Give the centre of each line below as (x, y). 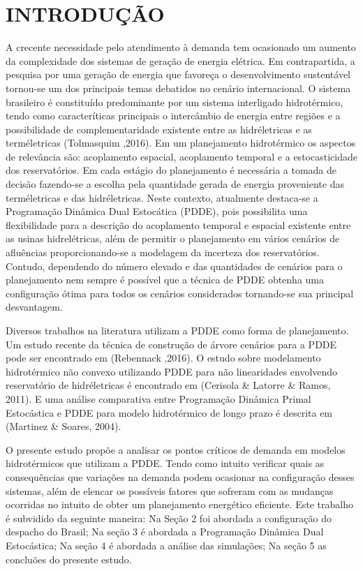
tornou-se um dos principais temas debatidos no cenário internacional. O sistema (178, 88)
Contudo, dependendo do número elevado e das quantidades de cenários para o (174, 266)
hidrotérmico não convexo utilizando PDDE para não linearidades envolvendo (172, 371)
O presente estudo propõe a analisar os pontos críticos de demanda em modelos (176, 449)
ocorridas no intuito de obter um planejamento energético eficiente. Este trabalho (179, 504)
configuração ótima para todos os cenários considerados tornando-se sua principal (180, 293)
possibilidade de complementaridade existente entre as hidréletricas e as (159, 129)
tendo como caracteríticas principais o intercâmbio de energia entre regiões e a (173, 116)
